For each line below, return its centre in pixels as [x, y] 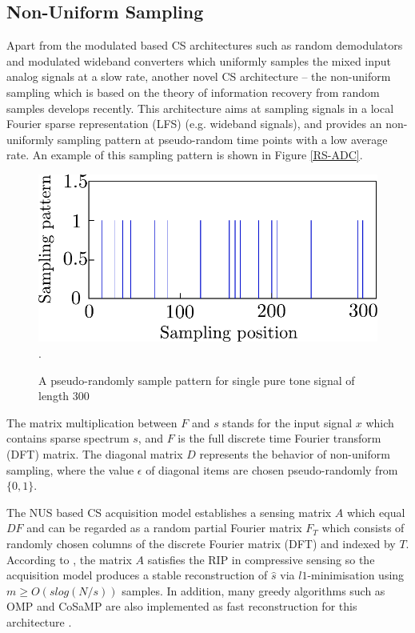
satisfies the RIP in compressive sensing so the [261, 559]
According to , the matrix [69, 559]
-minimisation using [356, 575]
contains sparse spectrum [68, 438]
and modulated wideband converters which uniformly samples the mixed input [199, 60]
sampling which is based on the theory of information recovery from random [193, 92]
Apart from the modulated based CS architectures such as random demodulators [205, 45]
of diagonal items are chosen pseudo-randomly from [272, 469]
